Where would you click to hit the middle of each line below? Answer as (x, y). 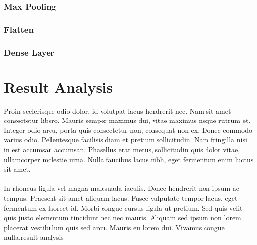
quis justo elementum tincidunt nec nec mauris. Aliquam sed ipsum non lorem (123, 217)
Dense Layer (29, 52)
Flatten (19, 29)
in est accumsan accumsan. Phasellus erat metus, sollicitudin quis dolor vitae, (122, 150)
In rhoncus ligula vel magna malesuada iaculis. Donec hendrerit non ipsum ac (122, 188)
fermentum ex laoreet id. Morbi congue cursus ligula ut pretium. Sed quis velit (123, 208)
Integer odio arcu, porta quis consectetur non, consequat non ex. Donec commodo (128, 130)
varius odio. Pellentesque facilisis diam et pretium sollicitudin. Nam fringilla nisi (126, 140)
